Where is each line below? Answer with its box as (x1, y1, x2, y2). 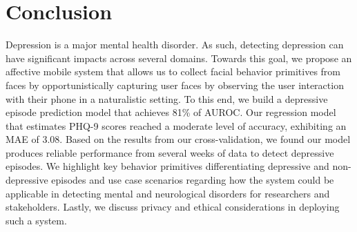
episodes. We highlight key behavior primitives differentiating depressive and (6, 159, 329, 173)
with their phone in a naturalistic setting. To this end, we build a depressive (6, 91, 328, 106)
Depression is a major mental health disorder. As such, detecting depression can (6, 37, 344, 52)
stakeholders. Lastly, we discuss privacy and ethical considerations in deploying (6, 200, 340, 214)
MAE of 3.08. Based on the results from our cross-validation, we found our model (6, 132, 351, 146)
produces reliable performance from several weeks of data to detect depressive (6, 145, 334, 159)
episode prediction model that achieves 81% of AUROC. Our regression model (6, 105, 336, 119)
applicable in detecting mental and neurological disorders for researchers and (6, 186, 330, 200)
